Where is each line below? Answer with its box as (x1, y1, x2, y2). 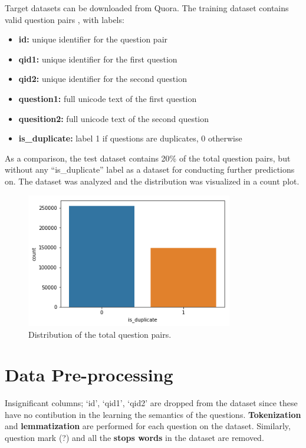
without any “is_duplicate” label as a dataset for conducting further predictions (5, 163, 295, 176)
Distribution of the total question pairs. (28, 328, 172, 340)
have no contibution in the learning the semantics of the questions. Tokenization (5, 408, 301, 420)
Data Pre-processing (5, 363, 173, 387)
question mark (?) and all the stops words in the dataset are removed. (5, 431, 264, 444)
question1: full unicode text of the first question (18, 92, 197, 104)
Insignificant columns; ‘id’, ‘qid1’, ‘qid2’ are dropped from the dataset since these (5, 397, 298, 409)
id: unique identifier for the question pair (18, 33, 168, 45)
